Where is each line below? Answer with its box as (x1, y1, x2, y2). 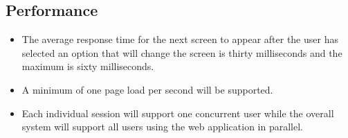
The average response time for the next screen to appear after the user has (21, 32, 338, 46)
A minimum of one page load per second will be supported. (21, 82, 273, 96)
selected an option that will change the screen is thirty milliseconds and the (21, 45, 342, 60)
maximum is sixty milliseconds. (21, 59, 154, 74)
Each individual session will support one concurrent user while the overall (21, 105, 334, 120)
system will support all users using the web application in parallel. (21, 119, 304, 134)
